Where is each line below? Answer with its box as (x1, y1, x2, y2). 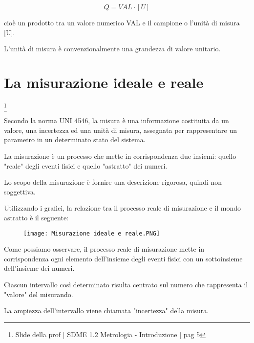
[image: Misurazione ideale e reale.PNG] (23, 230, 160, 237)
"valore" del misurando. (4, 289, 73, 299)
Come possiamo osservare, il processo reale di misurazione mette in (4, 244, 205, 254)
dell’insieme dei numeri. (4, 263, 75, 273)
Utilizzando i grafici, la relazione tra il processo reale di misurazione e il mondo (4, 203, 241, 213)
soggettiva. (4, 186, 36, 196)
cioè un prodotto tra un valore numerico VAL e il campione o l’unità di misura (4, 18, 240, 27)
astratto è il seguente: (4, 212, 69, 222)
